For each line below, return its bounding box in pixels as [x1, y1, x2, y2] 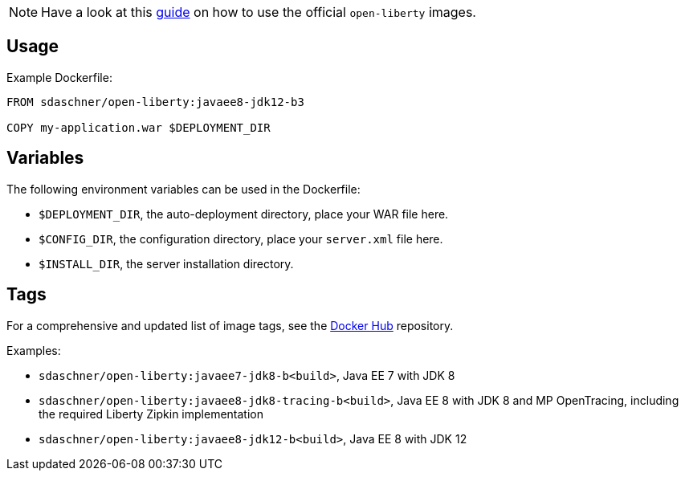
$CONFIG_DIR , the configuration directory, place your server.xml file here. [39, 231, 443, 246]
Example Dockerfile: [6, 70, 112, 84]
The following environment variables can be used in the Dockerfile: [6, 181, 361, 196]
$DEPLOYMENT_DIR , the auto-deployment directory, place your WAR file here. [39, 206, 449, 221]
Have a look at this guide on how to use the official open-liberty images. [41, 4, 476, 20]
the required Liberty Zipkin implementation [39, 406, 263, 421]
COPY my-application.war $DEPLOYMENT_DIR [6, 120, 271, 134]
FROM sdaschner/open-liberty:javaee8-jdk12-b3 [6, 95, 304, 108]
